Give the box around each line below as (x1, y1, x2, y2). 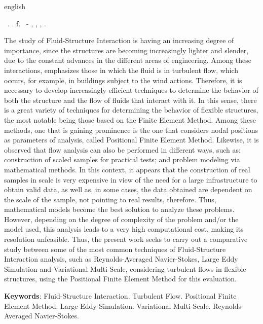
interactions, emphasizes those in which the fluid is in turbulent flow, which (4, 64, 239, 75)
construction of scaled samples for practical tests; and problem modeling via (4, 154, 240, 165)
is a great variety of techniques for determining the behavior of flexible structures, (4, 104, 258, 115)
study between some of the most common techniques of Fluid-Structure (4, 243, 226, 254)
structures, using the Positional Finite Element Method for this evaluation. (4, 273, 237, 284)
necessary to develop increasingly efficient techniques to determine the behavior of (4, 85, 258, 95)
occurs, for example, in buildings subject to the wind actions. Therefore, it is (4, 75, 242, 85)
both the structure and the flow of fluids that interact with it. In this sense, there (4, 94, 257, 105)
